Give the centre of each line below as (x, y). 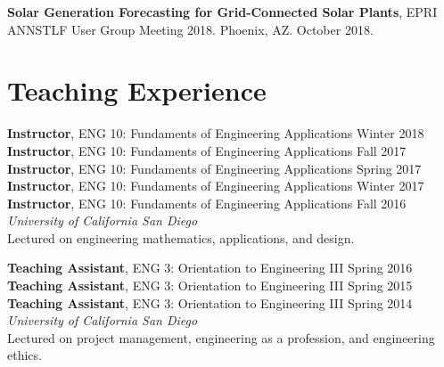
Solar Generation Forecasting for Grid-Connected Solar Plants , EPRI (222, 12)
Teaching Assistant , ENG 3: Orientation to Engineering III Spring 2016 (210, 268)
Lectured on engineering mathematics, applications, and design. (181, 237)
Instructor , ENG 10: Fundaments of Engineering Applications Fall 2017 (207, 150)
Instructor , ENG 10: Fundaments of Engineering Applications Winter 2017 (216, 186)
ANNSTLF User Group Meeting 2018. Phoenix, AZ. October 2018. (190, 29)
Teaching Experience (137, 90)
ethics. (25, 355)
